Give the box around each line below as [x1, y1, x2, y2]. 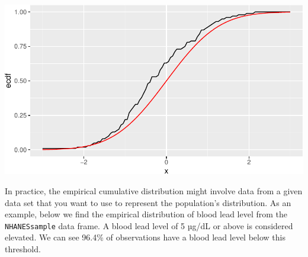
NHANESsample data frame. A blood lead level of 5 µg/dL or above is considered [5, 219, 293, 232]
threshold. [5, 242, 41, 255]
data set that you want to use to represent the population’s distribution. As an [5, 196, 291, 208]
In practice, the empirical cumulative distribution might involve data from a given [5, 184, 303, 197]
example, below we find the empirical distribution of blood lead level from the [5, 208, 287, 220]
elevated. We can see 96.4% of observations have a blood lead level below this [5, 231, 285, 243]
